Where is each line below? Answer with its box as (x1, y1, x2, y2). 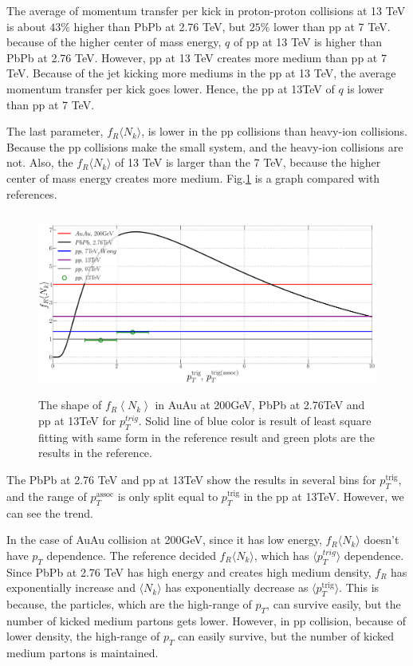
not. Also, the (6, 154, 73, 171)
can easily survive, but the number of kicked (178, 628, 395, 644)
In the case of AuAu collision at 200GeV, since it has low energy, (6, 531, 322, 548)
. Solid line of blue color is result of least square (138, 412, 372, 429)
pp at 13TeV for (38, 412, 116, 429)
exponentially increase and (6, 579, 136, 596)
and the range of (6, 487, 87, 504)
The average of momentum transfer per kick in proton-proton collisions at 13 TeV (6, 2, 406, 18)
